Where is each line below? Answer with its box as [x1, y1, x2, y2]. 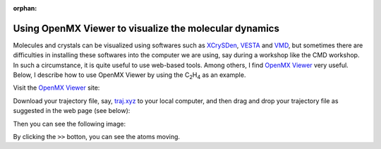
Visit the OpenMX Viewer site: [13, 83, 100, 92]
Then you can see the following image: [13, 119, 126, 128]
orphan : [13, 4, 37, 12]
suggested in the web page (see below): [13, 107, 131, 115]
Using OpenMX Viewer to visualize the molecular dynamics [13, 22, 280, 35]
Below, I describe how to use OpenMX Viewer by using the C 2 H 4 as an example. [13, 71, 246, 81]
